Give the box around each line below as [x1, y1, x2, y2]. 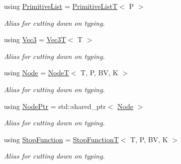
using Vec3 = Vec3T [4, 34, 66, 45]
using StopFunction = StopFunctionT [4, 134, 119, 144]
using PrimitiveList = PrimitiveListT [4, 1, 118, 11]
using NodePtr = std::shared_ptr [4, 101, 106, 111]
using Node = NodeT [4, 67, 69, 78]
